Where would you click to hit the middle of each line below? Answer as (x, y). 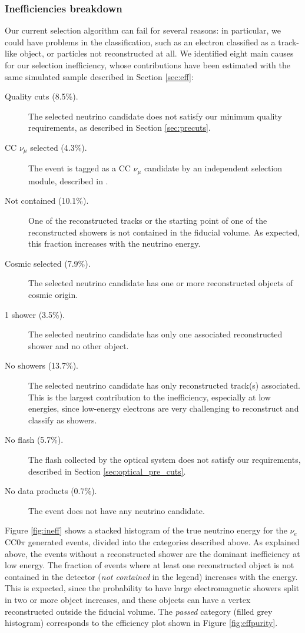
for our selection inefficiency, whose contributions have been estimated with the (147, 65)
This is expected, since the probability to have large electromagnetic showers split (152, 588)
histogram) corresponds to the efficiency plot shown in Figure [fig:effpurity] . (141, 623)
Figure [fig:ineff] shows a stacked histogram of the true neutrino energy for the (146, 530)
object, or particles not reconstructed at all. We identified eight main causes (157, 53)
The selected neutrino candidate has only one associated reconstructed (155, 334)
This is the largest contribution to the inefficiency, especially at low (150, 397)
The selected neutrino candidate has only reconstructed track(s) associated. (164, 385)
